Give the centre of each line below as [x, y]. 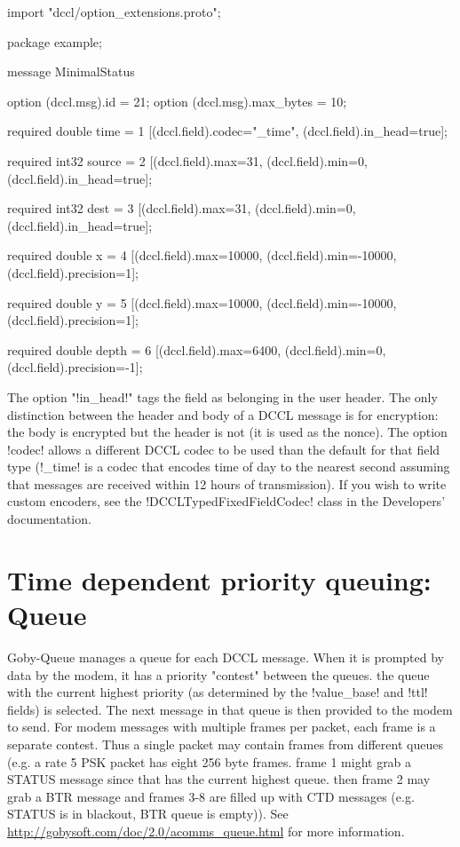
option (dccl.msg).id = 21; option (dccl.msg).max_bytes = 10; [177, 101]
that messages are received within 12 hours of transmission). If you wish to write [227, 483]
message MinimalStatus [71, 71]
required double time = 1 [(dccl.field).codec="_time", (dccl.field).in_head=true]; [227, 131]
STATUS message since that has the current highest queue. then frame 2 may [219, 779]
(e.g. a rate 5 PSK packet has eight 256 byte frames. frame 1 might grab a [210, 761]
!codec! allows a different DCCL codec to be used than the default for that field [224, 449]
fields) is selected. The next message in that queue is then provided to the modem [230, 709]
